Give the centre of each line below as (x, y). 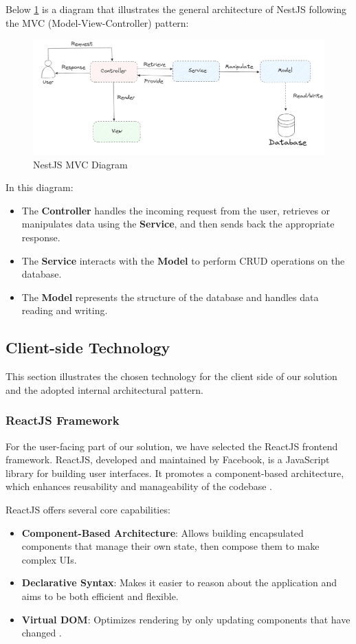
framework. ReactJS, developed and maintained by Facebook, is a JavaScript (168, 459)
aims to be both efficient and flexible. (100, 596)
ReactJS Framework (63, 420)
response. (41, 237)
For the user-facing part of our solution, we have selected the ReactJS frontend (172, 446)
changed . (42, 633)
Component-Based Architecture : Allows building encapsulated (163, 532)
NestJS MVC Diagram (80, 164)
